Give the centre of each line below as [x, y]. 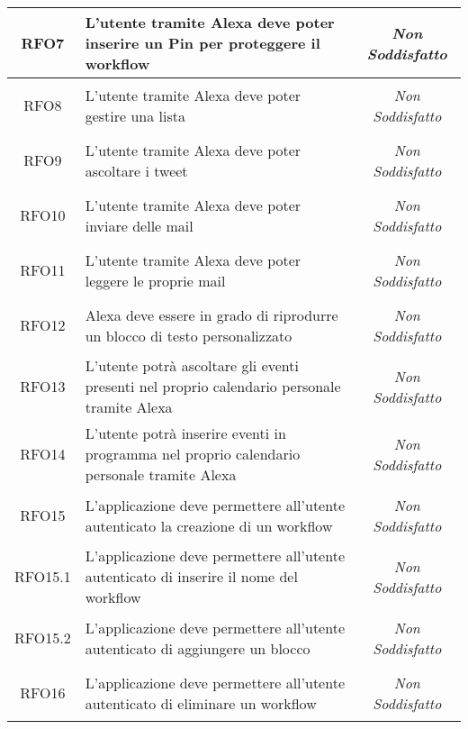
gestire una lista [135, 115]
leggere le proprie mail [155, 280]
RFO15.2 [43, 638]
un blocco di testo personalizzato [189, 335]
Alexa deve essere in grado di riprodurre [211, 314]
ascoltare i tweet [136, 170]
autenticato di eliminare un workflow [201, 703]
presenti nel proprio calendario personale [213, 386]
